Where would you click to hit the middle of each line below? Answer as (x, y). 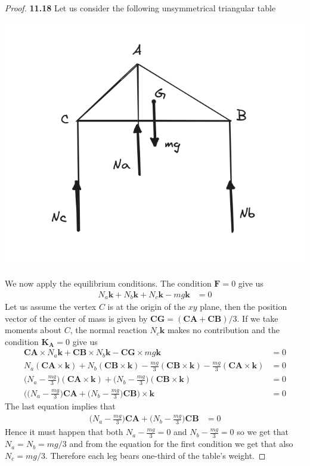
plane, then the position (244, 307)
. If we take (258, 318)
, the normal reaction (108, 330)
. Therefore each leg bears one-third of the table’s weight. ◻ (155, 455)
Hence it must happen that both (64, 432)
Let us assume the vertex (51, 307)
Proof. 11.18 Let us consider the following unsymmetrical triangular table (140, 8)
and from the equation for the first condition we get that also (181, 444)
